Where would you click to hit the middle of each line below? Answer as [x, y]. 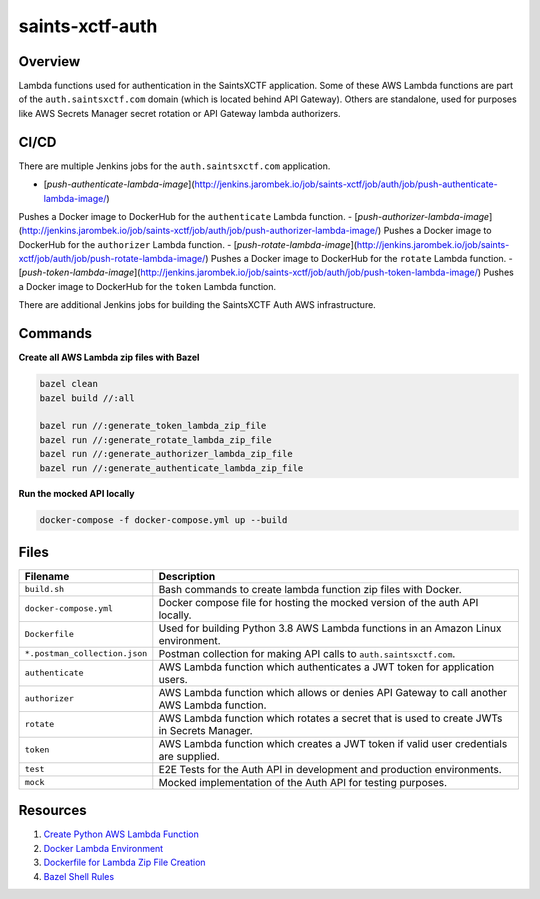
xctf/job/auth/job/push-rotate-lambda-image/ [112, 259]
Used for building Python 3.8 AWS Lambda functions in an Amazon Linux [330, 628]
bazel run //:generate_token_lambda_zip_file [153, 426]
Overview [49, 61]
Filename [47, 576]
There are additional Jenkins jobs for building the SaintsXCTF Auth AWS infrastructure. [197, 305]
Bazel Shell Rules [79, 876]
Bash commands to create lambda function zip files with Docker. [310, 589]
